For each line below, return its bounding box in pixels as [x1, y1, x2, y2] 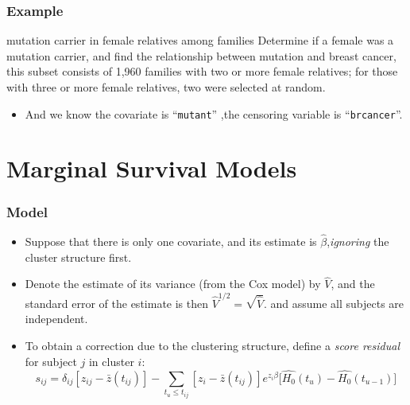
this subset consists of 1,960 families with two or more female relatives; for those [6, 63, 398, 80]
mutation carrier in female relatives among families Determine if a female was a [6, 32, 394, 49]
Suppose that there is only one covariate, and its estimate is [25, 233, 317, 250]
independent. [25, 310, 88, 327]
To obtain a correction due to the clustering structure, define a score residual [25, 337, 400, 353]
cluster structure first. [25, 248, 132, 265]
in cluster [88, 352, 134, 369]
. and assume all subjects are [263, 294, 404, 311]
